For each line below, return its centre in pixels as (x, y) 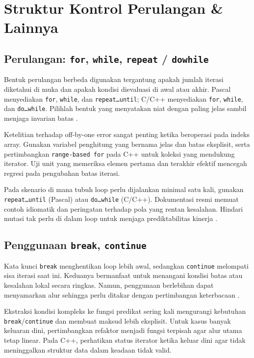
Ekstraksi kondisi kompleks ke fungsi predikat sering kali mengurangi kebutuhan (125, 311)
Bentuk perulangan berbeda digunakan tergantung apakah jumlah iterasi (114, 79)
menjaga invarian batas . (41, 118)
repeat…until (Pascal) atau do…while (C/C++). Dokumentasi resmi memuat (121, 199)
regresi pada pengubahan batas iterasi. (62, 173)
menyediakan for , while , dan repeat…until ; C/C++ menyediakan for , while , (124, 98)
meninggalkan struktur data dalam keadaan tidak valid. (88, 349)
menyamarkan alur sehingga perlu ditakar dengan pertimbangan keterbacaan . (122, 294)
